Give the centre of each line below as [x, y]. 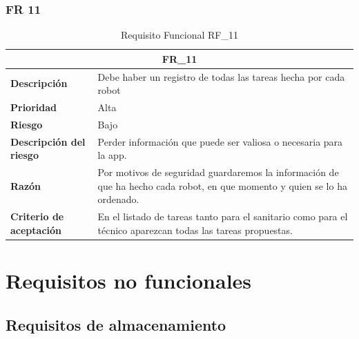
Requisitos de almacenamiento [116, 324]
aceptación [36, 230]
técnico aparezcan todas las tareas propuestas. [195, 230]
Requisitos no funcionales [129, 281]
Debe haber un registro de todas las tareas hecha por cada [221, 76]
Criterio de [37, 216]
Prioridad [33, 107]
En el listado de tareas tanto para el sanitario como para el [223, 216]
